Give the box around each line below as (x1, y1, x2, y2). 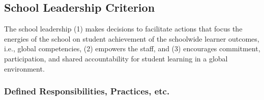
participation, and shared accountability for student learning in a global (4, 53, 228, 63)
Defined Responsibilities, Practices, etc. (4, 85, 170, 97)
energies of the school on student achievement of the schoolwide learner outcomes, (4, 33, 259, 44)
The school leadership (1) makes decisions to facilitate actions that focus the (4, 23, 243, 34)
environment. (4, 63, 45, 74)
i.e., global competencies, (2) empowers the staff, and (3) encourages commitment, (4, 43, 260, 54)
